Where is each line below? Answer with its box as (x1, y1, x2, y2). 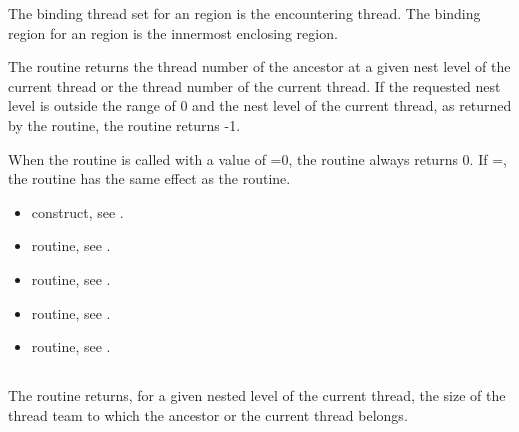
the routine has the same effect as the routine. (8, 168, 291, 189)
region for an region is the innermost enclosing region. (8, 22, 338, 43)
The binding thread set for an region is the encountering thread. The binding (8, 3, 481, 23)
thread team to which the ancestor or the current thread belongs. (8, 404, 408, 425)
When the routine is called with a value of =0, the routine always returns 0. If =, (8, 148, 507, 169)
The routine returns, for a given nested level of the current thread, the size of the (8, 385, 506, 406)
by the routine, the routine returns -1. (8, 114, 241, 135)
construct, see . (31, 201, 124, 222)
